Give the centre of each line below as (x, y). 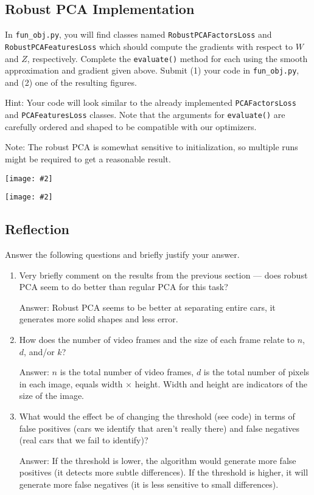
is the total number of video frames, (127, 372)
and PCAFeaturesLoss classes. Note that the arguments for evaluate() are (145, 115)
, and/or (39, 351)
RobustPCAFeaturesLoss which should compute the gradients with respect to (149, 46)
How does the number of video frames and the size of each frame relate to (157, 339)
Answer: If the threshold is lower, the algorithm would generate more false (158, 460)
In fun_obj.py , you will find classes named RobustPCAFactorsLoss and (138, 34)
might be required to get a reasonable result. (88, 158)
